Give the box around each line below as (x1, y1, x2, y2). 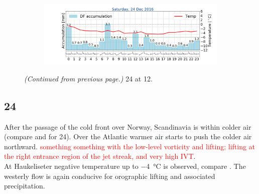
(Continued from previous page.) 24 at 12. (24, 73, 153, 83)
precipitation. (4, 180, 45, 191)
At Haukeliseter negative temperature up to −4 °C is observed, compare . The (4, 161, 246, 171)
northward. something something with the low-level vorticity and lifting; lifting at (4, 141, 255, 151)
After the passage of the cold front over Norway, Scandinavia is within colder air (4, 121, 251, 132)
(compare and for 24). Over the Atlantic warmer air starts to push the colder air (4, 131, 252, 142)
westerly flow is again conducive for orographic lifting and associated (4, 170, 215, 181)
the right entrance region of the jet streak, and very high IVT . (4, 151, 196, 161)
